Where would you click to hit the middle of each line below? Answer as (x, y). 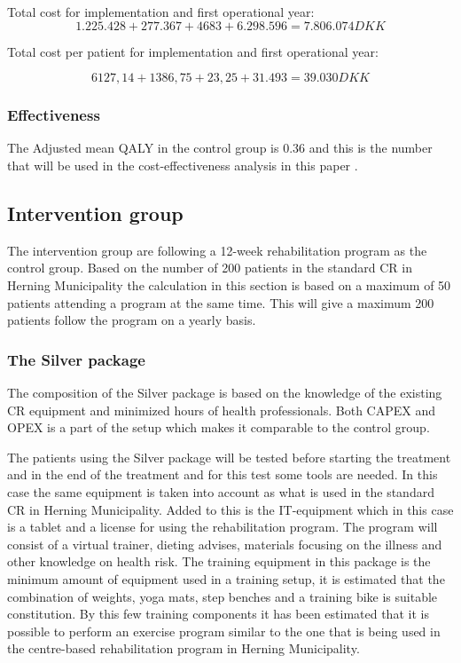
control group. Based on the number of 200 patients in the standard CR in (210, 268)
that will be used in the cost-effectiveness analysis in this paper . (183, 165)
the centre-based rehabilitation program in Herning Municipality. (184, 648)
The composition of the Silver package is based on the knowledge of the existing (225, 392)
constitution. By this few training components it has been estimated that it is (218, 614)
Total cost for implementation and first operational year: (161, 12)
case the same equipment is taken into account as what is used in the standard (221, 491)
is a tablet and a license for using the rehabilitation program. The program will (223, 527)
